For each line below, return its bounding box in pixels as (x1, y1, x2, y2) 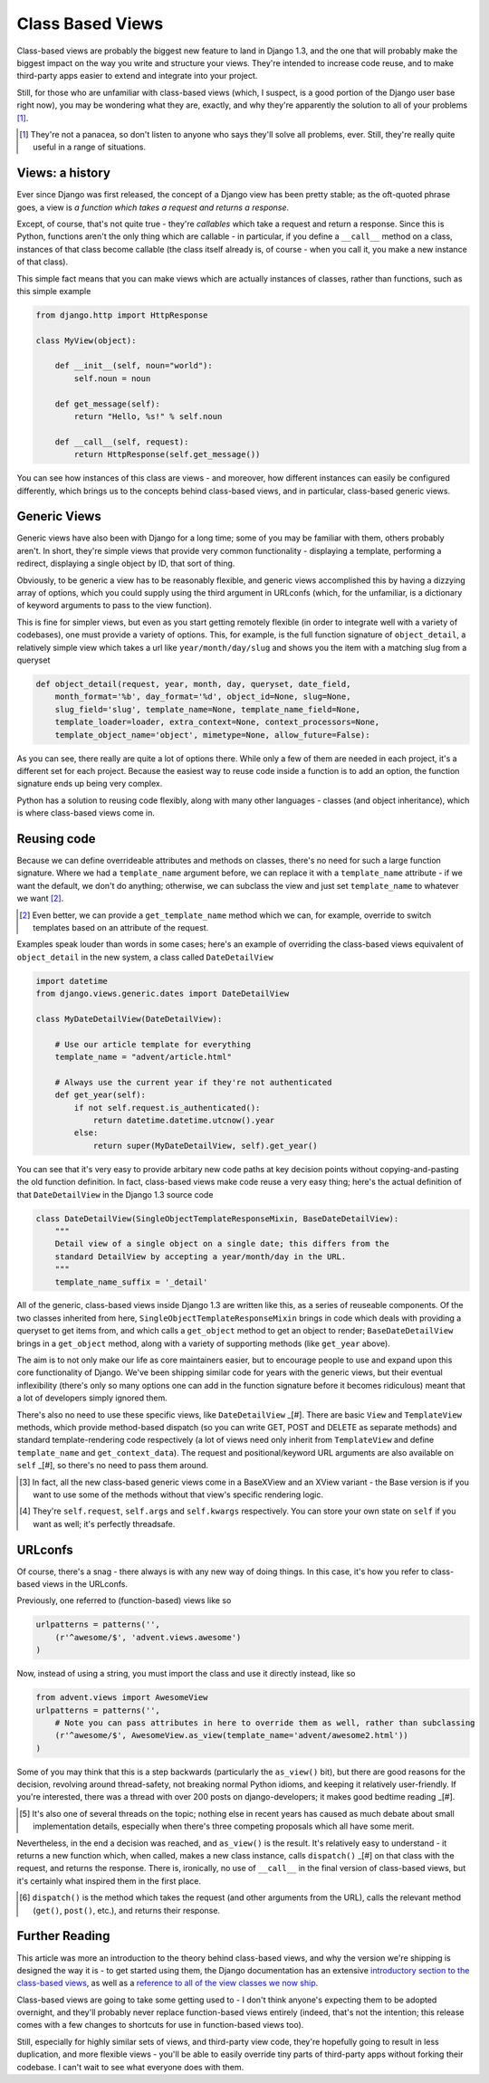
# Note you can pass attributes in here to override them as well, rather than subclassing (54, 1717, 475, 1728)
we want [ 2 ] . (16, 893, 64, 904)
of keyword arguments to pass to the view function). (16, 600, 212, 611)
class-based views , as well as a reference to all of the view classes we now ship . (16, 1978, 319, 1989)
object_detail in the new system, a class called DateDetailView (16, 951, 273, 962)
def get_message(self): (54, 398, 160, 409)
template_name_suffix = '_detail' (54, 1276, 208, 1287)
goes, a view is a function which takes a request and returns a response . (16, 202, 290, 213)
